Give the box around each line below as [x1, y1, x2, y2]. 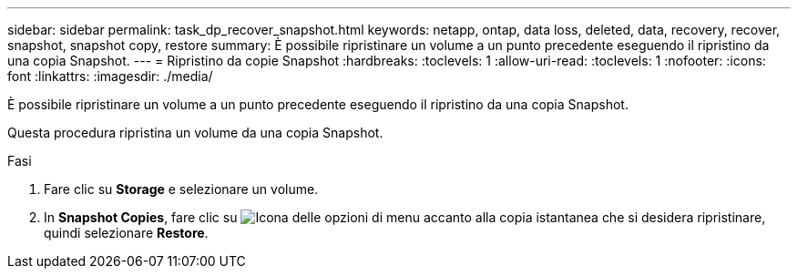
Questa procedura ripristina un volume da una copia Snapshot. [7, 125, 384, 140]
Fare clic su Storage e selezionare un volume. [44, 181, 319, 197]
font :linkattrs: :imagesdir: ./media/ [7, 68, 213, 84]
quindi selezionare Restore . [44, 225, 209, 240]
